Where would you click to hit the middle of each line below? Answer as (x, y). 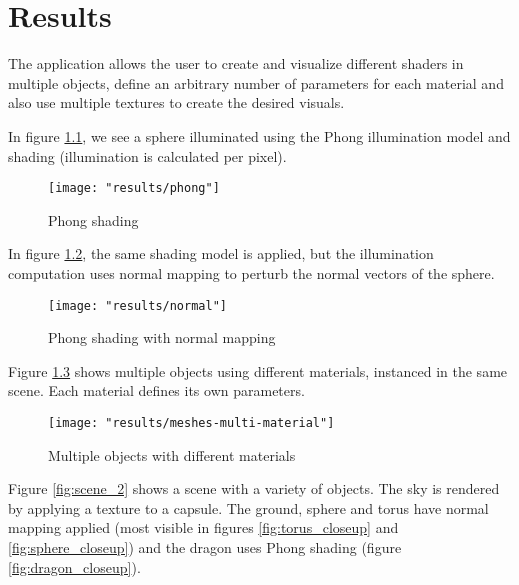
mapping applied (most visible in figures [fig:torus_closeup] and (203, 527)
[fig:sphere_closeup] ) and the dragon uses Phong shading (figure (205, 547)
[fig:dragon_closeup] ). (74, 566)
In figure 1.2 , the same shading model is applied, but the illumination (221, 253)
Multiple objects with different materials (172, 454)
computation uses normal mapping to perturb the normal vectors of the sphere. (251, 272)
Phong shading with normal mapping (162, 337)
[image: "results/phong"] (134, 188)
